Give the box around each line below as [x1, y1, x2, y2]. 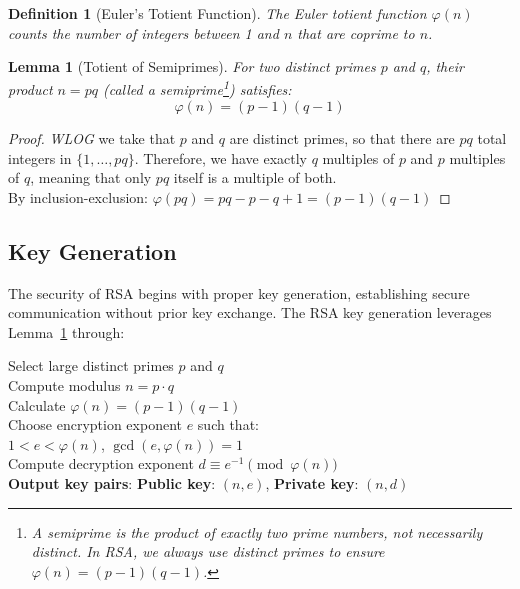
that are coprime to [297, 22, 415, 43]
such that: [197, 414, 259, 435]
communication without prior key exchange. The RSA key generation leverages [8, 302, 492, 323]
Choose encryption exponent [8, 414, 182, 435]
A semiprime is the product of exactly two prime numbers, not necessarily [31, 521, 483, 542]
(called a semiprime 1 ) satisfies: [102, 76, 292, 100]
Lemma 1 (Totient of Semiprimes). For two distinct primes [8, 56, 376, 77]
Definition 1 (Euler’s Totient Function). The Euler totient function [8, 3, 427, 23]
